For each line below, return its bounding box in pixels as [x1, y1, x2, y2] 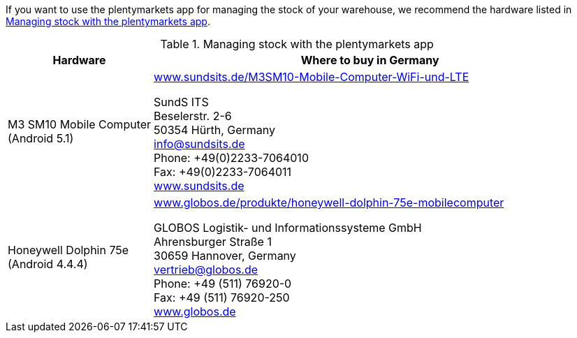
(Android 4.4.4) [8, 257, 88, 271]
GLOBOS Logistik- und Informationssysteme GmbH [154, 221, 422, 235]
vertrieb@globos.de [154, 263, 258, 277]
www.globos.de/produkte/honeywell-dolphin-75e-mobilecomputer [154, 196, 504, 210]
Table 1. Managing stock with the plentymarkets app [160, 37, 434, 51]
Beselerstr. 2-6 [154, 109, 232, 123]
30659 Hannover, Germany [154, 249, 296, 263]
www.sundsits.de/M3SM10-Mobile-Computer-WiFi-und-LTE [154, 70, 469, 84]
